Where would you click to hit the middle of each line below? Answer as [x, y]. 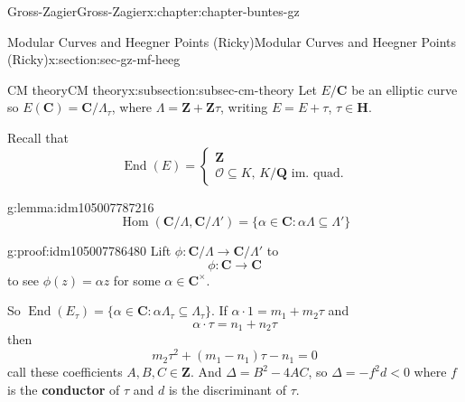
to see [23, 280]
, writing [244, 107]
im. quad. [317, 173]
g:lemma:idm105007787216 [81, 206]
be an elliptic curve [405, 89]
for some [137, 280]
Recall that [38, 137]
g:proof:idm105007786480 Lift [89, 251]
